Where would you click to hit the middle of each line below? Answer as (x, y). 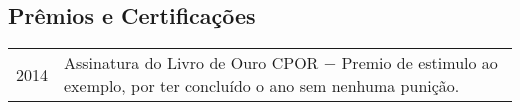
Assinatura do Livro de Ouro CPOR (191, 63)
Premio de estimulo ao (419, 63)
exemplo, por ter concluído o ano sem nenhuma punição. (262, 86)
